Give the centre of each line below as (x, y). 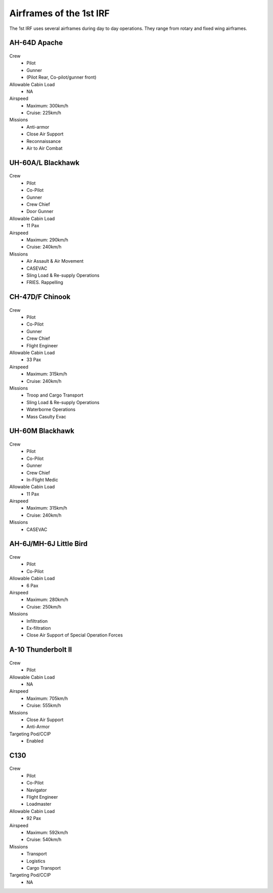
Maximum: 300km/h (47, 105)
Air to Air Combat (44, 148)
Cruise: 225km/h (44, 113)
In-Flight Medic (42, 480)
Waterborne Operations (51, 409)
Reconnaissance (44, 141)
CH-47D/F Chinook (40, 297)
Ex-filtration (39, 628)
